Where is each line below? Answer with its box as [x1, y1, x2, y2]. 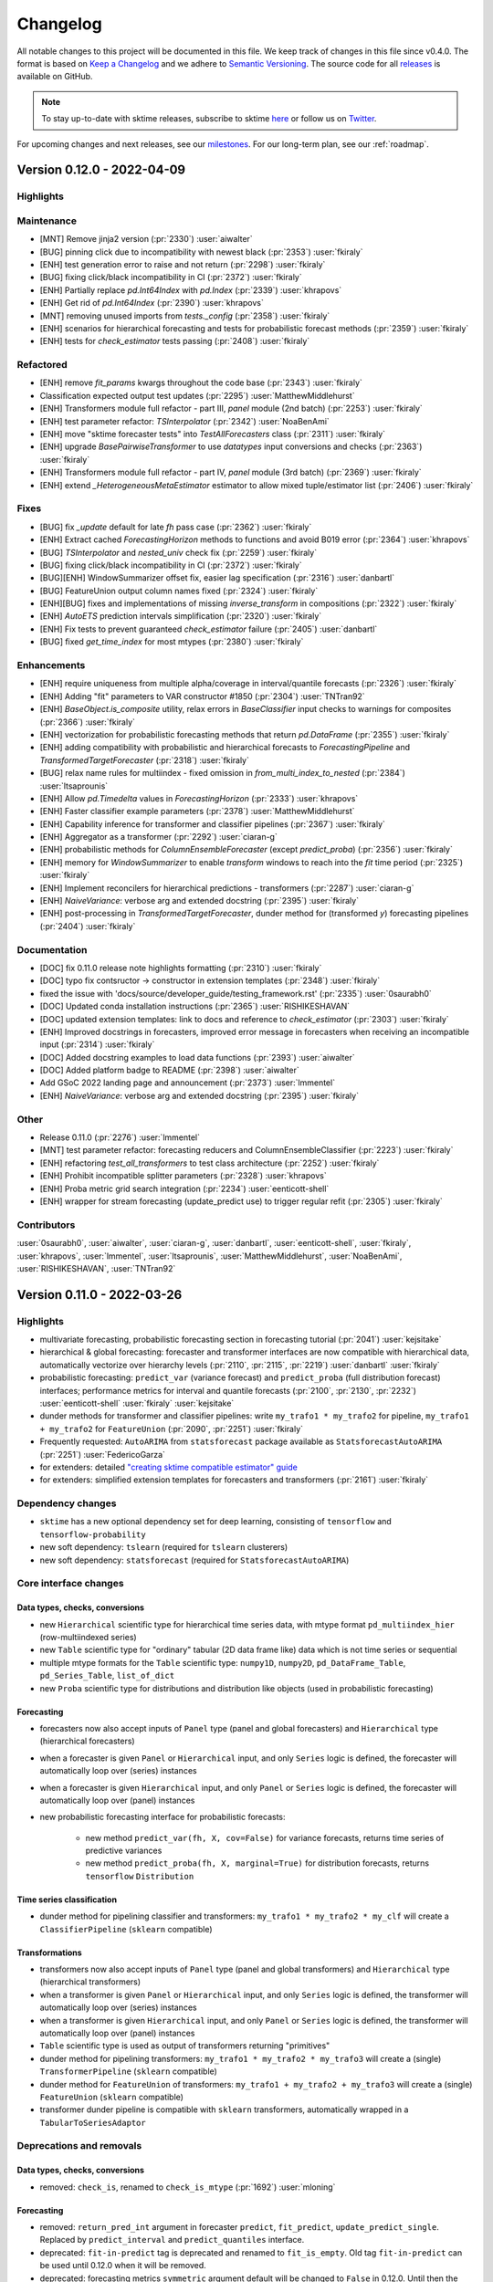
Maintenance [16, 215, 78, 227]
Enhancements [16, 659, 86, 672]
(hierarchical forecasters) [39, 1735, 136, 1747]
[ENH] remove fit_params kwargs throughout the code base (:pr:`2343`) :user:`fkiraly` [39, 377, 362, 388]
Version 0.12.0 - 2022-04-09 [16, 162, 186, 178]
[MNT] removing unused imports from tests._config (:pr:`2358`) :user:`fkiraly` [39, 310, 330, 321]
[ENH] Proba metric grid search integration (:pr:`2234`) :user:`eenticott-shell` [39, 1183, 330, 1194]
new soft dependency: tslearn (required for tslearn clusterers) [39, 1542, 288, 1553]
